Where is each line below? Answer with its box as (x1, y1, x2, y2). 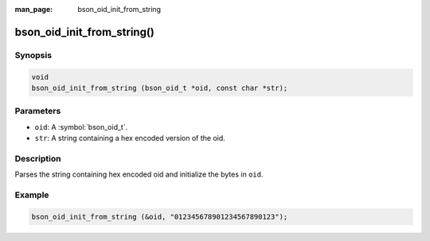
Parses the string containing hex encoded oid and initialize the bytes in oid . (14, 169, 264, 179)
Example (14, 189, 49, 200)
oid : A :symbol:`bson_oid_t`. (34, 122, 128, 131)
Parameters (14, 106, 61, 117)
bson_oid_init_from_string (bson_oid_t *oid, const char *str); (31, 84, 288, 92)
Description (14, 153, 61, 164)
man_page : (14, 5, 53, 14)
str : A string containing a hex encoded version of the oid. (34, 134, 226, 143)
